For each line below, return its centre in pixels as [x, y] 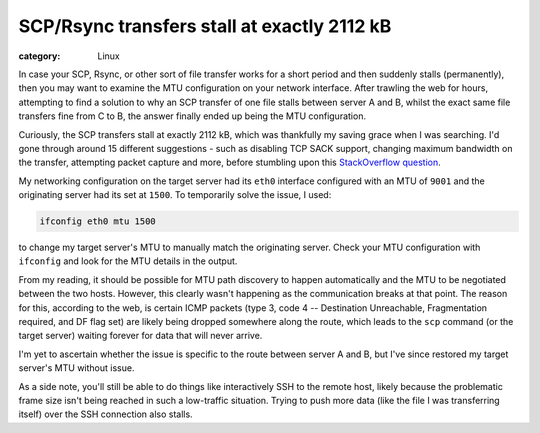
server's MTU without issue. [76, 368]
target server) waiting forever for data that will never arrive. [140, 336]
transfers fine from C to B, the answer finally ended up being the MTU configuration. [192, 116]
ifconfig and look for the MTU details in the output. [128, 261]
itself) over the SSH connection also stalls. [106, 414]
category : [39, 56]
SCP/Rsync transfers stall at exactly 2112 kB [205, 26]
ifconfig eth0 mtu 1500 [98, 221]
